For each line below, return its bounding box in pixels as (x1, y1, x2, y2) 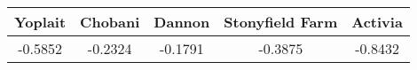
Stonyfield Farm (224, 12, 338, 32)
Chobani (80, 12, 140, 32)
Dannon (153, 12, 210, 32)
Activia (351, 12, 403, 32)
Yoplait (14, 12, 67, 32)
